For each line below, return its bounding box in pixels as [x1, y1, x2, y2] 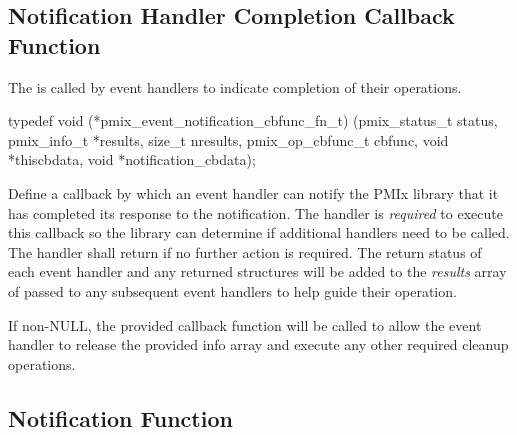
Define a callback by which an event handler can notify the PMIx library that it [8, 182, 499, 203]
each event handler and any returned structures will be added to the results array [8, 261, 507, 282]
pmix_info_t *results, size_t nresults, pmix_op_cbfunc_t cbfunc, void [8, 129, 449, 150]
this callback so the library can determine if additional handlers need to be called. [8, 222, 510, 243]
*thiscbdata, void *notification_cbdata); [8, 149, 256, 170]
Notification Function [8, 402, 233, 433]
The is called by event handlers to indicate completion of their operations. [8, 76, 462, 97]
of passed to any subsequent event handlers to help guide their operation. [8, 280, 457, 301]
